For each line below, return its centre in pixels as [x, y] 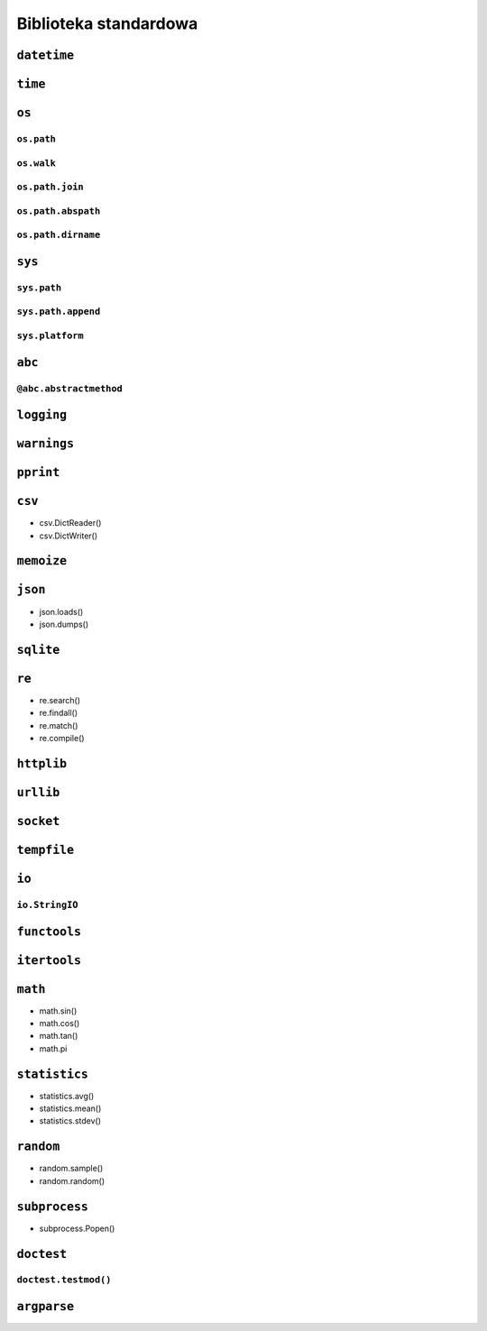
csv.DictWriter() [69, 536]
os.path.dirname [59, 235]
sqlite [38, 650]
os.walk [36, 163]
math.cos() [60, 1023]
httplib [42, 763]
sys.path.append [59, 312]
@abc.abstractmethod [70, 388]
